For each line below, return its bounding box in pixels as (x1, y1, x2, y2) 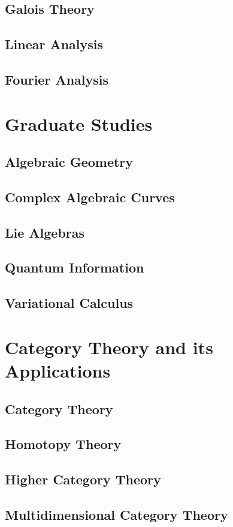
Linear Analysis (5, 35, 104, 53)
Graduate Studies (5, 111, 153, 136)
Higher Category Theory (5, 470, 161, 489)
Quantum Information (5, 258, 144, 277)
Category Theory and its (5, 334, 213, 359)
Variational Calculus (5, 294, 134, 312)
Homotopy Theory (5, 435, 122, 453)
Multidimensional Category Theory (5, 505, 228, 523)
